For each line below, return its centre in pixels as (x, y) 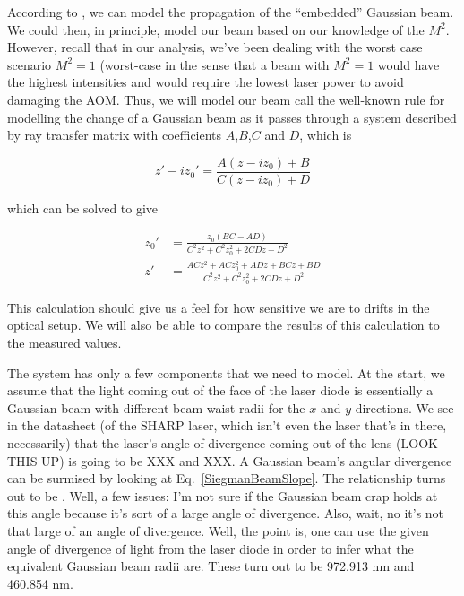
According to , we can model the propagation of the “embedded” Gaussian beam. (231, 12)
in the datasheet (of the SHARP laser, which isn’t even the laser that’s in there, (227, 425)
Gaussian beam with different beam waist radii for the (156, 407)
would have (408, 64)
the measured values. (64, 342)
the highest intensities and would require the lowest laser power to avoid (206, 82)
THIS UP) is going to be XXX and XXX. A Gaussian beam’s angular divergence (230, 460)
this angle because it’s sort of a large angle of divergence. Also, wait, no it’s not (226, 513)
